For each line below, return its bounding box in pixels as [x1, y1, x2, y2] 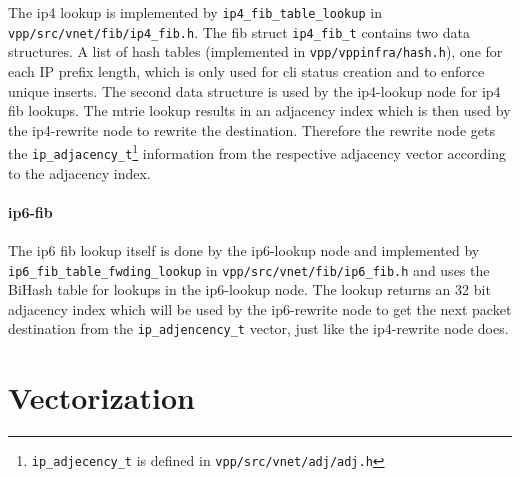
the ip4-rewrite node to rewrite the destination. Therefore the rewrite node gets [8, 119, 495, 140]
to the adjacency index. [8, 162, 151, 183]
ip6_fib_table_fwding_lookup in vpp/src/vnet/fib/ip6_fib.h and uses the [8, 259, 490, 280]
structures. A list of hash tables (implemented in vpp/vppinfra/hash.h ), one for [8, 41, 503, 62]
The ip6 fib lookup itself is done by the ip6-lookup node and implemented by [8, 240, 480, 261]
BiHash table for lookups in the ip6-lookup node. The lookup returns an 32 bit [8, 279, 491, 300]
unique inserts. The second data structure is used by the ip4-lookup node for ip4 [8, 80, 501, 101]
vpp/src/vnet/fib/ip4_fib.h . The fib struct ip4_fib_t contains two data [8, 21, 470, 42]
